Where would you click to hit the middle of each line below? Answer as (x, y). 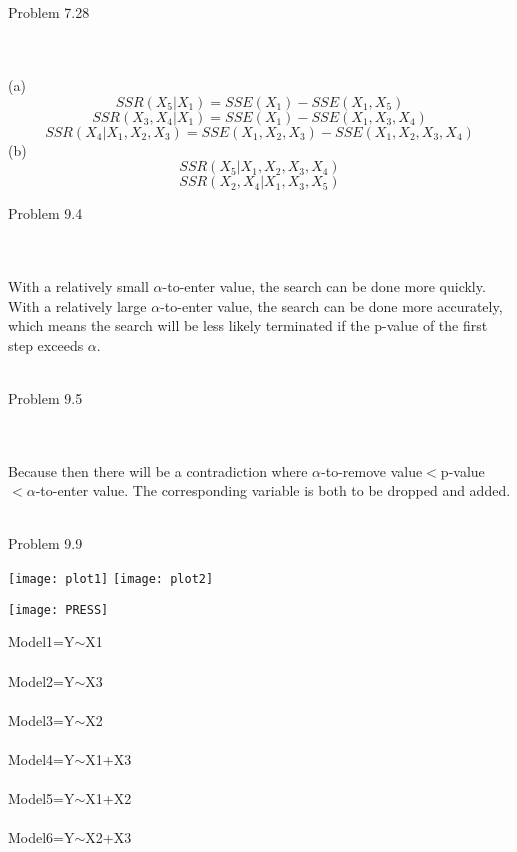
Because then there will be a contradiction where (158, 470)
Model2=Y (41, 680)
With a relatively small (78, 285)
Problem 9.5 (45, 397)
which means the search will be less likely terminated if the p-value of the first (248, 325)
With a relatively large (77, 305)
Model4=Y (41, 758)
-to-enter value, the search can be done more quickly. (324, 285)
